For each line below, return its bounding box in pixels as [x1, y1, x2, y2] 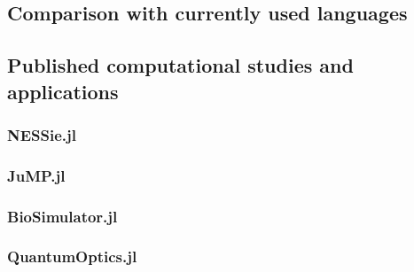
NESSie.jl [7, 123, 77, 145]
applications [7, 77, 119, 105]
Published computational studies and [7, 51, 354, 79]
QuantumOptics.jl [7, 245, 137, 268]
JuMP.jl [7, 164, 66, 186]
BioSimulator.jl [7, 205, 118, 227]
